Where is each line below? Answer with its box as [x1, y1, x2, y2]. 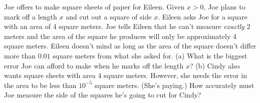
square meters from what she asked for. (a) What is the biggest [53, 50, 247, 60]
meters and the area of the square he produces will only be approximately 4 [4, 30, 236, 41]
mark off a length [4, 11, 57, 21]
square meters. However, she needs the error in [104, 70, 247, 80]
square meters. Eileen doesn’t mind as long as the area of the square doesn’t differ [4, 40, 256, 51]
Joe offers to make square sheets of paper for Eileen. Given [4, 1, 185, 11]
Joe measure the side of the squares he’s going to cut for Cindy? [4, 89, 201, 100]
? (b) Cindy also [189, 60, 240, 70]
